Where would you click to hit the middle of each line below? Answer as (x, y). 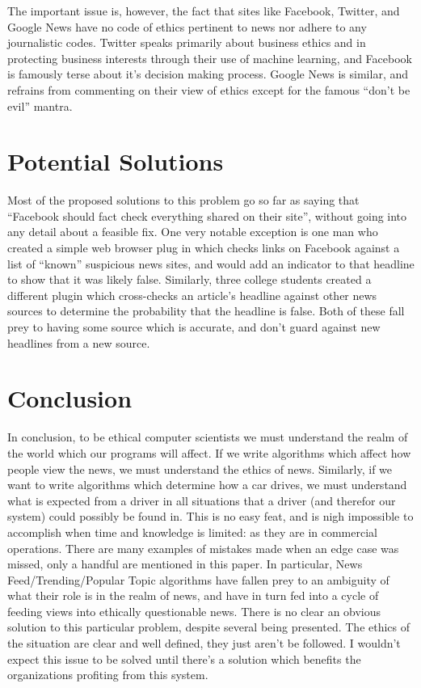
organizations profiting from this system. (108, 675)
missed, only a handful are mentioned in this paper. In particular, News (185, 564)
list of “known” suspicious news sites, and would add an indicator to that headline (211, 263)
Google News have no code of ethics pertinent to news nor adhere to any (187, 26)
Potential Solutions (116, 161)
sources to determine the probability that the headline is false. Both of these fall (206, 311)
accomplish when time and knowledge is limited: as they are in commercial (192, 532)
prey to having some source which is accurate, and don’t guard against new (194, 327)
